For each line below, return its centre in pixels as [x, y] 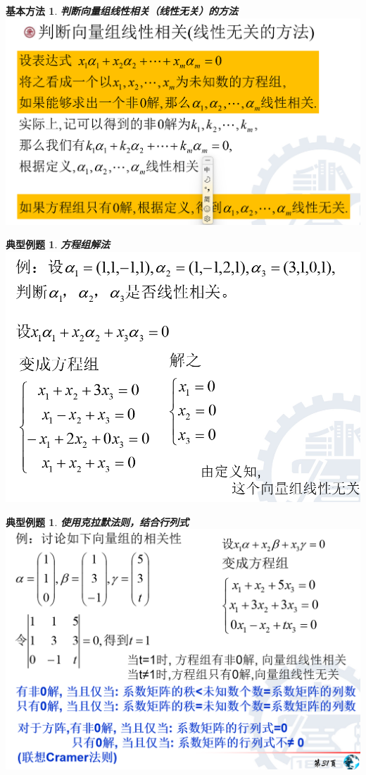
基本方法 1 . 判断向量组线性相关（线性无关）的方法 [122, 11]
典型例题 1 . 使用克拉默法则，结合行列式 [97, 521]
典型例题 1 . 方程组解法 [58, 244]
